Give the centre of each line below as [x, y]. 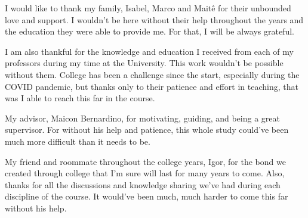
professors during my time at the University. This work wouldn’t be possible [144, 63]
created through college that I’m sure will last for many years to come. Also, [145, 173]
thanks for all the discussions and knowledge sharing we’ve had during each [143, 184]
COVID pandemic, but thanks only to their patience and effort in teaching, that [152, 86]
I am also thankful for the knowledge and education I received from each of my [149, 51]
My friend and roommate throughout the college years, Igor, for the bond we [145, 161]
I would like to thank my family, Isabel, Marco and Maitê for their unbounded [148, 8]
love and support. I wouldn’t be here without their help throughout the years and [154, 19]
